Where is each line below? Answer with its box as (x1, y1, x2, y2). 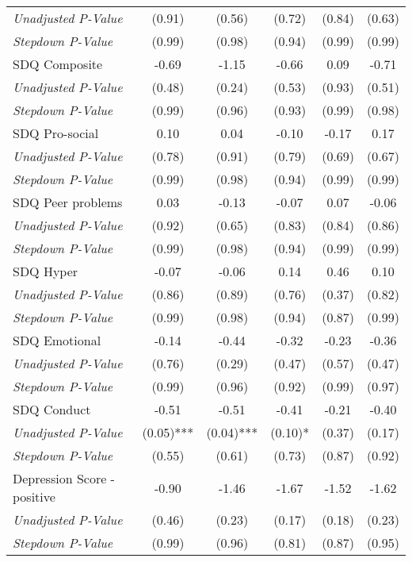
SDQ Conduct (13, 400, 91, 418)
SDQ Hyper (13, 262, 78, 280)
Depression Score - (13, 469, 115, 487)
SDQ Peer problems (13, 193, 123, 211)
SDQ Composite (13, 55, 103, 73)
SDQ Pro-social (13, 124, 99, 142)
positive (13, 487, 55, 506)
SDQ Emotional (13, 331, 101, 349)
